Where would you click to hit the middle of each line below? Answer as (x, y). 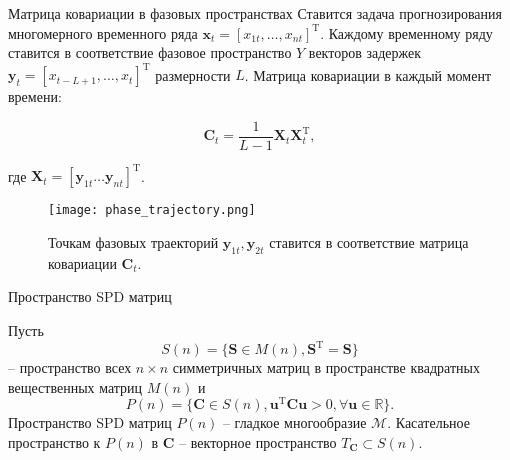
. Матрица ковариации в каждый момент (368, 74)
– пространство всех (70, 367)
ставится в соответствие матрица (369, 242)
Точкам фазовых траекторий (133, 242)
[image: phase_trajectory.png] (152, 210)
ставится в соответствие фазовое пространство (150, 52)
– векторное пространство (258, 442)
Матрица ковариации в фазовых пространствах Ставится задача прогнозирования (255, 13)
